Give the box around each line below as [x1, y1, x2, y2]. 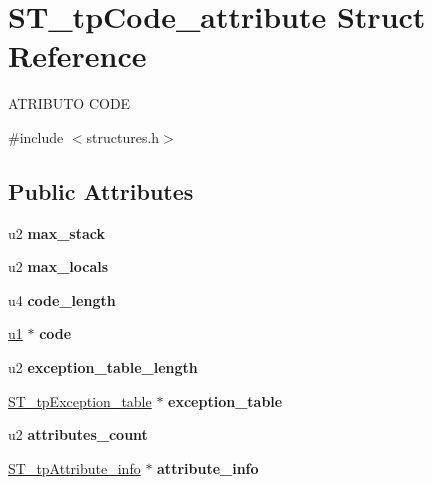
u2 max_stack [8, 222, 105, 243]
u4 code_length [8, 289, 116, 310]
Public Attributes [8, 175, 194, 206]
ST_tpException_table [8, 390, 152, 411]
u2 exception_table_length [8, 357, 198, 378]
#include [8, 126, 64, 147]
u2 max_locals [8, 256, 109, 277]
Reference [8, 35, 147, 76]
